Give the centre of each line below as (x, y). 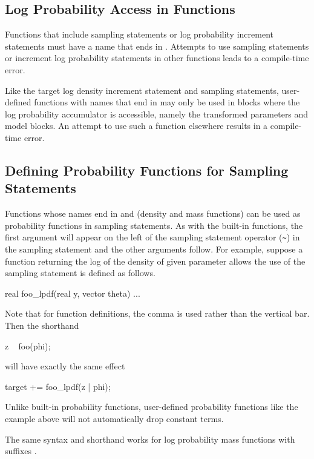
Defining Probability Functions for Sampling (147, 170)
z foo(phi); (28, 345)
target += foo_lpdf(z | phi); (58, 386)
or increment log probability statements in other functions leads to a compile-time (157, 58)
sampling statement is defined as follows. (80, 273)
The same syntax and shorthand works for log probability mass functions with (150, 439)
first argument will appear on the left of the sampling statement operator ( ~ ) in (152, 237)
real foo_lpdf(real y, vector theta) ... (73, 293)
